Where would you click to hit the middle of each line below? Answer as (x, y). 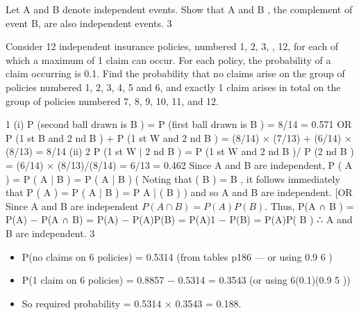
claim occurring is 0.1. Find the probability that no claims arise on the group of (175, 73)
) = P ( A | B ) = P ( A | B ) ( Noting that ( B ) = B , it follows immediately (173, 178)
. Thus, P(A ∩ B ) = (309, 205)
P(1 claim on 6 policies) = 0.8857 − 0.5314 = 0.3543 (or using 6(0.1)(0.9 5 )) (186, 280)
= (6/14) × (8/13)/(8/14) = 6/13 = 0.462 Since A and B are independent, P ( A (179, 164)
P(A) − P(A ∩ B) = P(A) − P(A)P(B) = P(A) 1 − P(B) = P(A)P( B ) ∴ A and (179, 219)
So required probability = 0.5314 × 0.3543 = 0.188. (132, 303)
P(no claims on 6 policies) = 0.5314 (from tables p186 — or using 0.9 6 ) (177, 256)
